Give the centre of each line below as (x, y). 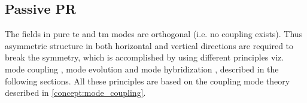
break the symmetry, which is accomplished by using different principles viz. (145, 57)
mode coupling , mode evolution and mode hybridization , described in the (142, 69)
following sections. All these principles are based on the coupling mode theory (148, 81)
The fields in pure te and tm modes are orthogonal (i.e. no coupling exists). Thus (154, 34)
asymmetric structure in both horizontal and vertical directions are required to (149, 45)
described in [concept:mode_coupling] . (75, 93)
